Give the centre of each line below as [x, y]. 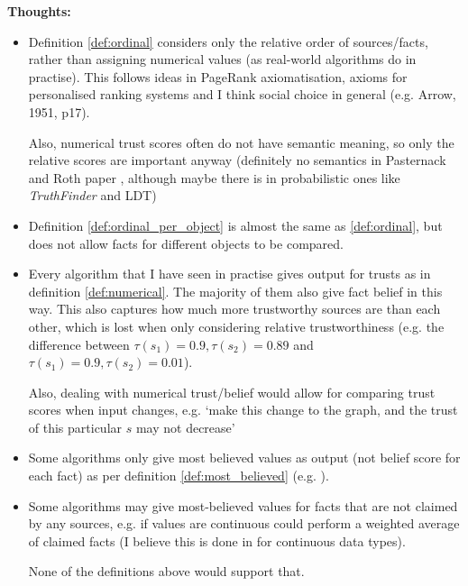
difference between [79, 344]
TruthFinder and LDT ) [92, 195]
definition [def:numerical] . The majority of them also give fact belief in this [235, 291]
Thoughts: [39, 11]
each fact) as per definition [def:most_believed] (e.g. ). [179, 476]
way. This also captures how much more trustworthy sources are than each [234, 309]
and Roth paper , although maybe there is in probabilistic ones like [214, 177]
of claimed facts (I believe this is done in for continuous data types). [217, 540]
